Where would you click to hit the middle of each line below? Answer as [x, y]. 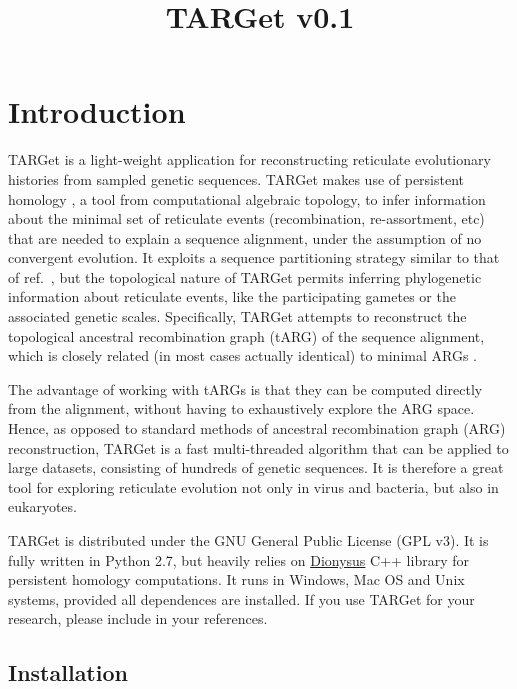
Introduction [97, 111]
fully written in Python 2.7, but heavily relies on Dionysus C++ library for [238, 559]
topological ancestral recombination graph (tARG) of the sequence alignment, [246, 335]
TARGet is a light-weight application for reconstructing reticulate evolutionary [249, 159]
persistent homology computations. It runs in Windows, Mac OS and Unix [236, 579]
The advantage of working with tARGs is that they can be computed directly [245, 388]
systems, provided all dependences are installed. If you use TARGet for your [241, 598]
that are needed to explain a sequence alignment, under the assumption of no [245, 237]
